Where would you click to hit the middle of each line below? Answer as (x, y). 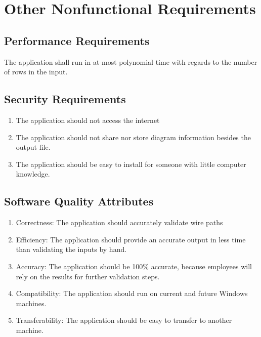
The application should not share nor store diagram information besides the (133, 137)
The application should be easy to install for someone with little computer (131, 164)
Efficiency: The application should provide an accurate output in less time (131, 239)
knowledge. (33, 174)
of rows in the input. (36, 72)
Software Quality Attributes (79, 201)
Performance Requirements (77, 40)
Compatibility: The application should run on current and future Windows (132, 293)
